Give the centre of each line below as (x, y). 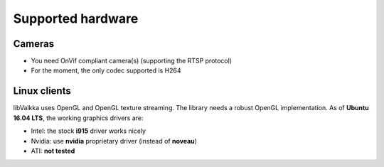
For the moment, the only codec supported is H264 (106, 70)
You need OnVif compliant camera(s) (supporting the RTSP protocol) (132, 61)
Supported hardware (76, 18)
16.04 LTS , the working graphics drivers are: (78, 118)
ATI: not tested (53, 151)
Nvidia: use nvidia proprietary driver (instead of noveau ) (114, 141)
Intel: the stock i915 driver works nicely (88, 131)
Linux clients (42, 91)
